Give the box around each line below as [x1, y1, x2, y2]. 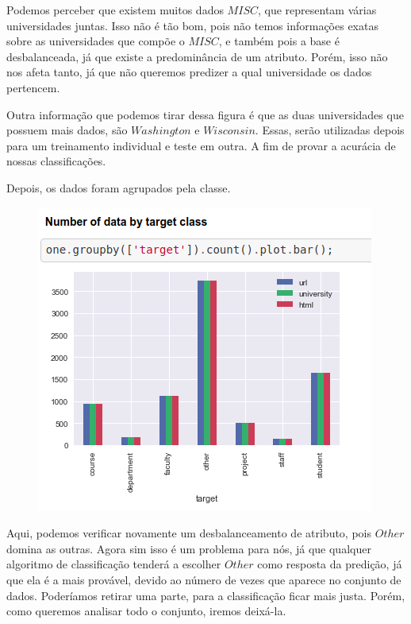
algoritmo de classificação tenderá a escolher [6, 556, 221, 572]
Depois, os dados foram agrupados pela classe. [6, 179, 231, 196]
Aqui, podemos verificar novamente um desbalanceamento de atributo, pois [6, 525, 372, 541]
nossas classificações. [6, 153, 106, 169]
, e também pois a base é [218, 33, 340, 49]
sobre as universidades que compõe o [6, 33, 185, 49]
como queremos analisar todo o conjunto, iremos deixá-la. [6, 603, 286, 619]
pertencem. [6, 79, 60, 95]
